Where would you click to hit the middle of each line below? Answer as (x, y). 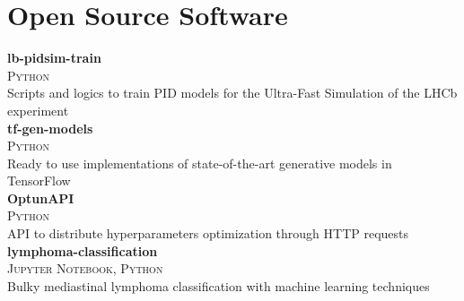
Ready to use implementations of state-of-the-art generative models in (200, 163)
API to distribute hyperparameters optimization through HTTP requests (208, 233)
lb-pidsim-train (54, 58)
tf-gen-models (50, 128)
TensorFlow (39, 181)
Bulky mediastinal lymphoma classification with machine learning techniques (219, 285)
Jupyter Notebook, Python (85, 268)
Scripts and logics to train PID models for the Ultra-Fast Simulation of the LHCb (232, 93)
